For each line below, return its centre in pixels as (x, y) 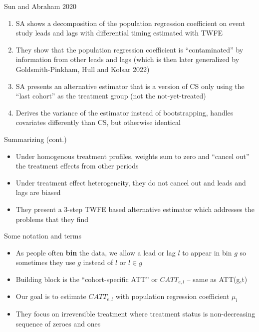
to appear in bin (207, 252)
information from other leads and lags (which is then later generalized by (128, 59)
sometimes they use (45, 262)
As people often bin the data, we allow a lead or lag (96, 252)
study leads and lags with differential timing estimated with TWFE (119, 33)
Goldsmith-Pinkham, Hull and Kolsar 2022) (83, 69)
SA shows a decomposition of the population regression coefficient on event (130, 23)
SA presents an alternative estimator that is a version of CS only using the (130, 86)
